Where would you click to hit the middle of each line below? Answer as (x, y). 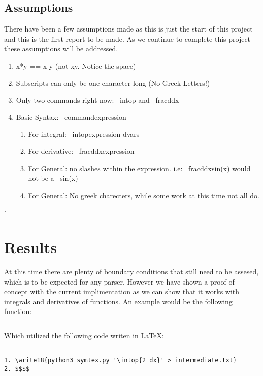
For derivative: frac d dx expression (81, 151)
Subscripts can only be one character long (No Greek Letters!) (113, 83)
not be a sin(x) (53, 178)
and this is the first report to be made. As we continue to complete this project (127, 38)
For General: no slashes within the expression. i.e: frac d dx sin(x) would (139, 168)
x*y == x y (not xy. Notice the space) (76, 65)
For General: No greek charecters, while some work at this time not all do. (144, 195)
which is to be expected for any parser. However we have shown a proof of (119, 281)
